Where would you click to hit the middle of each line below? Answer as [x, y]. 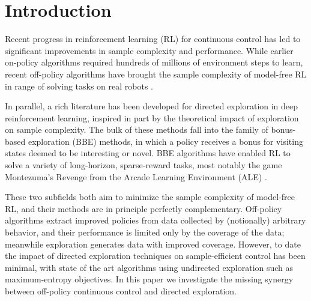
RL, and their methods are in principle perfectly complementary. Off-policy [143, 208]
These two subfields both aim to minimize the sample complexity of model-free [150, 197]
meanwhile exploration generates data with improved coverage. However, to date [153, 244]
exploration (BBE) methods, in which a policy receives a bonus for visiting [165, 141]
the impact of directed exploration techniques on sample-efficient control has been [155, 256]
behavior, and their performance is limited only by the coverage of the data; [145, 232]
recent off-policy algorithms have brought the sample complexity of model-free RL [156, 74]
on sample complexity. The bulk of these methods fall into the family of [137, 129]
